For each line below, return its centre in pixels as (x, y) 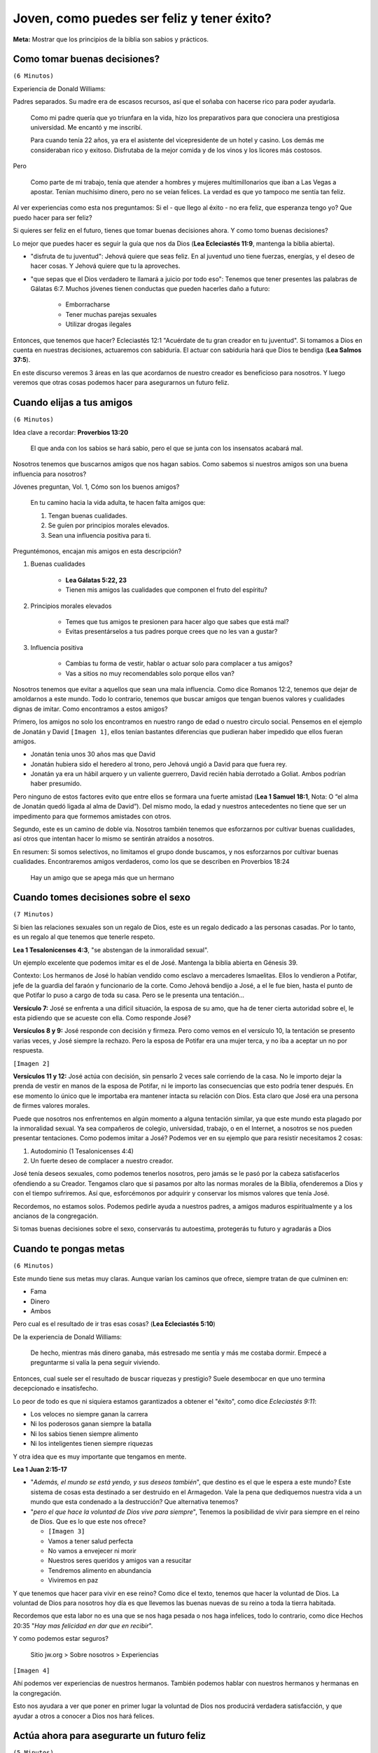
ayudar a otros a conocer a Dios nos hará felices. (84, 1716)
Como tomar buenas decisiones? (86, 59)
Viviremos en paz (73, 1581)
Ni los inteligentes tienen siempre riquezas (92, 1444)
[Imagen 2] (31, 1063)
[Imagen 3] (66, 1531)
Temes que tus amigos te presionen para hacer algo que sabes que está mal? (177, 621)
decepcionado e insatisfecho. (56, 1388)
